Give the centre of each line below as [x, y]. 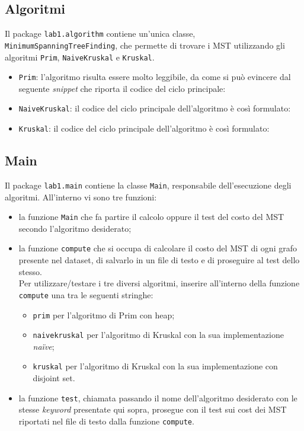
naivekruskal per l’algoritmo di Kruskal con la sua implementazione [158, 335]
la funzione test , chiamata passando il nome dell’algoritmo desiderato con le [158, 398]
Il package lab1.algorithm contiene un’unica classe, [100, 33]
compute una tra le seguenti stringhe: [86, 294]
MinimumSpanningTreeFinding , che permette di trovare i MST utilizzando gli [145, 45]
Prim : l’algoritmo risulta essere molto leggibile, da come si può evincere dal [155, 77]
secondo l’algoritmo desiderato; [75, 228]
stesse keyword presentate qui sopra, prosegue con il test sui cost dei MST [153, 409]
